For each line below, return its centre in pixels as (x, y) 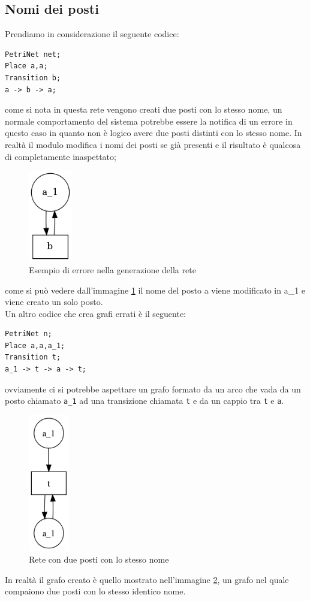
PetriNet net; (33, 54)
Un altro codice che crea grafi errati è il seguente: (96, 313)
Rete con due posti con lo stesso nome (99, 559)
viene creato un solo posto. (54, 302)
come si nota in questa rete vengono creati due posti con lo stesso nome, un (144, 109)
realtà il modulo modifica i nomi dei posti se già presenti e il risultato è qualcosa (153, 144)
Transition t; (33, 357)
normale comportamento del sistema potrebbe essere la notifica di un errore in (149, 121)
